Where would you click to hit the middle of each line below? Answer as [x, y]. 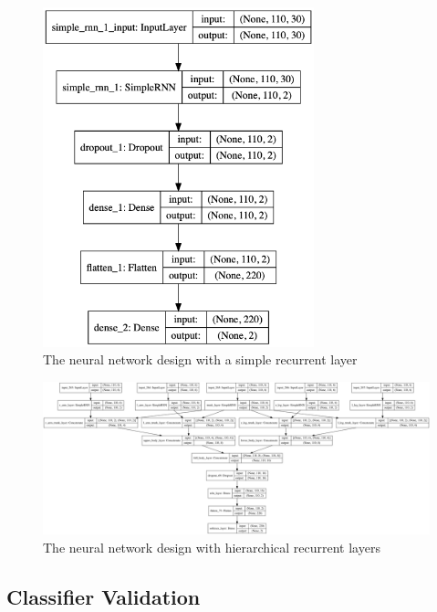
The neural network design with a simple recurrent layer [200, 359]
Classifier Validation [104, 596]
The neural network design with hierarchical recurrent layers [212, 547]
